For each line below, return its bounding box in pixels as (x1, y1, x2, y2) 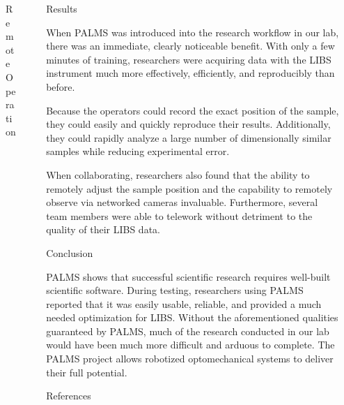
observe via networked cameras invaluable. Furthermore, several (46, 195, 318, 209)
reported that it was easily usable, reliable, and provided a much (46, 296, 322, 311)
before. (46, 79, 75, 94)
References (46, 388, 91, 403)
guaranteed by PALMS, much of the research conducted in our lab (46, 323, 329, 338)
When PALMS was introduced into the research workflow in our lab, (46, 24, 339, 39)
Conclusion (46, 245, 93, 260)
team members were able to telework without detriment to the (46, 208, 313, 223)
